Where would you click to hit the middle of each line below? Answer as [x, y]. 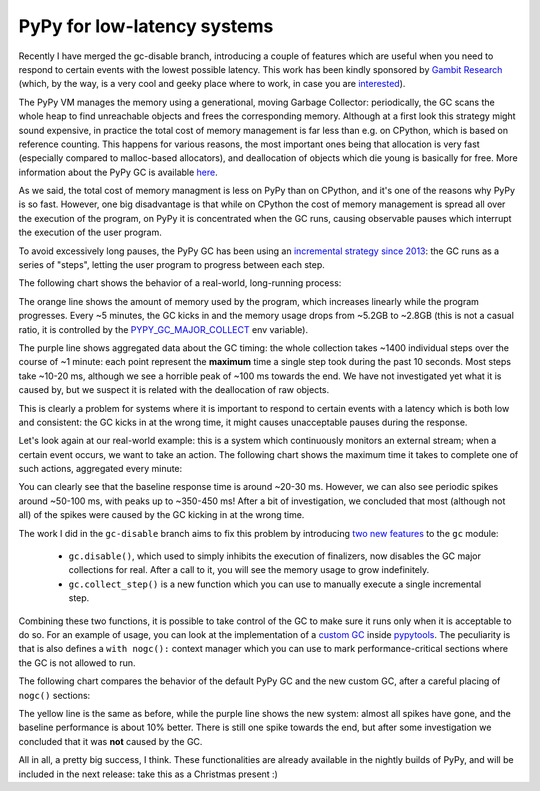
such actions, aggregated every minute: [100, 469]
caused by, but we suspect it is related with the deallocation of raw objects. [174, 390]
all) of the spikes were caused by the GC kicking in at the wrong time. [161, 515]
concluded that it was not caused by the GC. [110, 741]
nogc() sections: [54, 695]
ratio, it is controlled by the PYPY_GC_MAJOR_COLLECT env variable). [163, 329]
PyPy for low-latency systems [146, 26]
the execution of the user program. [90, 232]
